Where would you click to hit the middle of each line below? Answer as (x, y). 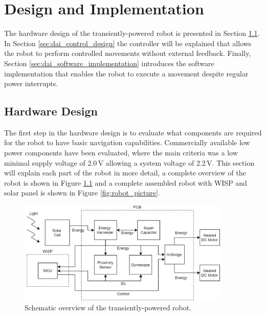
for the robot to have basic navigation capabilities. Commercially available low (127, 142)
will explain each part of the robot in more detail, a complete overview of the (125, 173)
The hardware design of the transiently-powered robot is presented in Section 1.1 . (132, 33)
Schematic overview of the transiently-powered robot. (108, 308)
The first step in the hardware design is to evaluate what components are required (133, 132)
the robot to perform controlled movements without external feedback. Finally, (128, 53)
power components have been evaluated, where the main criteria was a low (121, 153)
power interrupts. (31, 83)
